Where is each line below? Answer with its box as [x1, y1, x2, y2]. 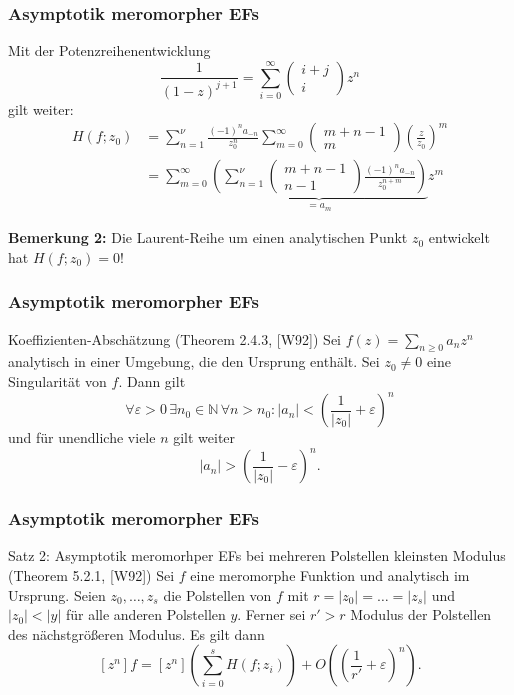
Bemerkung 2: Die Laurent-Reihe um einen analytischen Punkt [8, 227, 408, 248]
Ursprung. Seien [8, 584, 106, 605]
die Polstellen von [163, 584, 272, 605]
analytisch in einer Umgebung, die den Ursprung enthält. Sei [8, 351, 380, 372]
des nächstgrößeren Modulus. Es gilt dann [8, 623, 265, 644]
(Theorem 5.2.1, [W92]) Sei [8, 565, 175, 586]
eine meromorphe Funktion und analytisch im [190, 565, 470, 586]
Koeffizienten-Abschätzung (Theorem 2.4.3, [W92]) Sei [8, 328, 341, 349]
